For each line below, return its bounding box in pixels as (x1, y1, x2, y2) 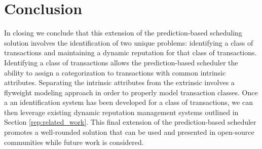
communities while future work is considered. (4, 136, 144, 147)
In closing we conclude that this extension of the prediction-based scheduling (4, 27, 242, 38)
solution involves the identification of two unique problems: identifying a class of (4, 37, 253, 48)
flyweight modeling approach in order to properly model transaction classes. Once (4, 87, 258, 97)
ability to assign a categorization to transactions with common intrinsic (4, 67, 226, 78)
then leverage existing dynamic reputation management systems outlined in (4, 106, 239, 117)
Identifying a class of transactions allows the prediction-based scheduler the (4, 57, 238, 67)
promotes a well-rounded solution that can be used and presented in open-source (4, 127, 254, 137)
